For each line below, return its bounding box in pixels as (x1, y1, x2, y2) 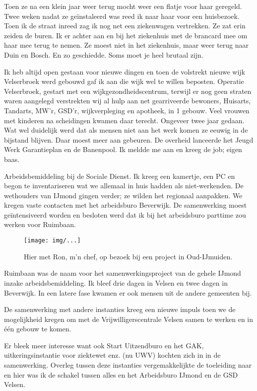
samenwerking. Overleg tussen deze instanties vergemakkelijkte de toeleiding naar (4, 360, 252, 370)
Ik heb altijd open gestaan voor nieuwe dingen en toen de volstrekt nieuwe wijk (4, 66, 245, 77)
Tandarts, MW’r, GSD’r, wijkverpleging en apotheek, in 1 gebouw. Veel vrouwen (4, 105, 250, 115)
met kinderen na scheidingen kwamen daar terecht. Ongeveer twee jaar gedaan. (4, 115, 245, 125)
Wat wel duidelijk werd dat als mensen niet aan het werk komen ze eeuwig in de (4, 125, 248, 135)
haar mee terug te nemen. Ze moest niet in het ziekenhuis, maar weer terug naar (4, 40, 249, 50)
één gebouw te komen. (4, 323, 71, 334)
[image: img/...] (24, 237, 81, 244)
